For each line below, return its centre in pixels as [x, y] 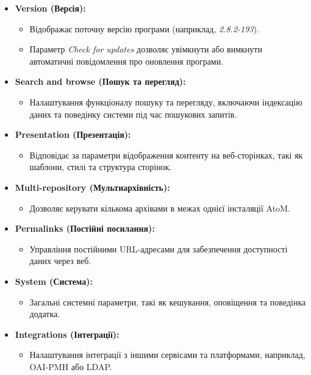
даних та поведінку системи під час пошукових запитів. [133, 114]
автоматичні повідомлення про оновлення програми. [127, 61]
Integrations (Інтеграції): [67, 334]
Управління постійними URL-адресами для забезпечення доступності [159, 248]
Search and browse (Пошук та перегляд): [100, 81]
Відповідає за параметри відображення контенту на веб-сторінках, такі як [166, 155]
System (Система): [54, 281]
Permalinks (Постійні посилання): [85, 228]
